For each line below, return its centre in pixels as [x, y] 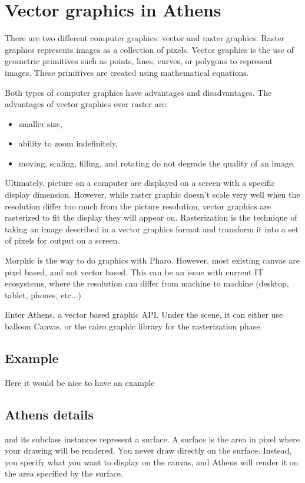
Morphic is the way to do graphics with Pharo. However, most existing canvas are [152, 260]
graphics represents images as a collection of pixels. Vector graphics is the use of [149, 49]
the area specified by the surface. [64, 473]
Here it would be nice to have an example [80, 382]
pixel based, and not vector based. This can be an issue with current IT [134, 272]
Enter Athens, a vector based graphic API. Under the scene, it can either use [144, 314]
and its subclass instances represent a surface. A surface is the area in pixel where [152, 439]
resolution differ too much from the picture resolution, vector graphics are [138, 206]
